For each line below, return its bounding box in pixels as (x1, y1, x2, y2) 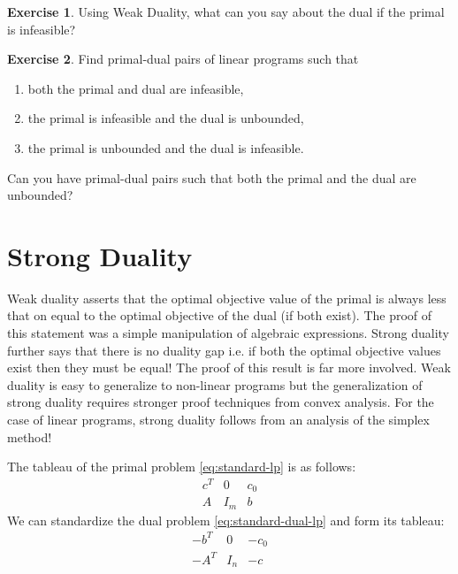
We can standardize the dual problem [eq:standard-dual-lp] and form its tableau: (7, 510, 445, 529)
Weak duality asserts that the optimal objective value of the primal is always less (7, 288, 447, 307)
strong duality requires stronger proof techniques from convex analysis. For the (7, 393, 434, 411)
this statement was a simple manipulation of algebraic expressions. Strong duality (7, 324, 449, 342)
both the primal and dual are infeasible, (27, 79, 244, 97)
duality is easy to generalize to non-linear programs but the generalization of (7, 375, 423, 394)
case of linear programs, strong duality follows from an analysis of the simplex (7, 410, 430, 429)
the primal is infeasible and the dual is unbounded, (27, 109, 304, 127)
